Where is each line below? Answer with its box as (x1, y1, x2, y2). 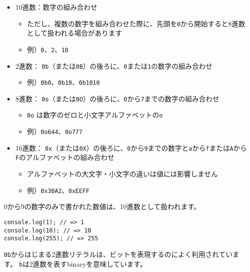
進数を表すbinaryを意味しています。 (33, 258, 147, 269)
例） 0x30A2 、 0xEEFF (27, 185, 90, 195)
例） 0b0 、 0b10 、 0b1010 (27, 77, 100, 87)
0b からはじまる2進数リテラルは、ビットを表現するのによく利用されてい (4, 249, 232, 259)
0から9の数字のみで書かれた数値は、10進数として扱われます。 (4, 201, 201, 212)
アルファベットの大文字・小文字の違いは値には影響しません (27, 169, 218, 179)
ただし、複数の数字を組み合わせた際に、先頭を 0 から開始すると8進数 (27, 18, 246, 28)
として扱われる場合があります (27, 28, 122, 38)
